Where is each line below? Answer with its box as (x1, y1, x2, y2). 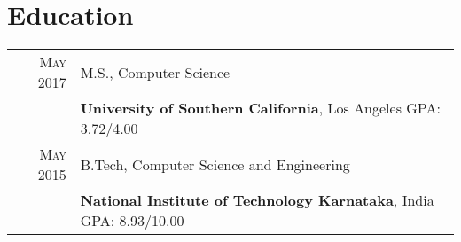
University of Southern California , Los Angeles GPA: (80, 98, 441, 119)
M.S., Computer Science (80, 61, 230, 82)
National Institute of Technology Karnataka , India (80, 190, 434, 211)
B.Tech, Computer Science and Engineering (80, 153, 350, 175)
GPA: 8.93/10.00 (80, 210, 184, 231)
